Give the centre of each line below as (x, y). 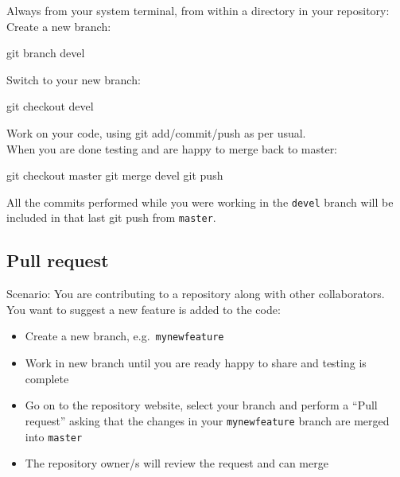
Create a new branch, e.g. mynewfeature (124, 336)
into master (54, 436)
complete (47, 378)
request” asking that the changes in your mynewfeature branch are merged (207, 420)
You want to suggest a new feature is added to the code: (144, 309)
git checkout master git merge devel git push (115, 175)
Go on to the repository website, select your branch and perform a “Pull (201, 405)
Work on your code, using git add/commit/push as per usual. (156, 132)
